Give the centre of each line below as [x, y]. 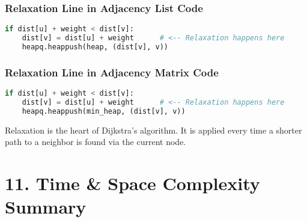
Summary [46, 207]
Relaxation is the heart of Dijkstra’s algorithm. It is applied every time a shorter [153, 130]
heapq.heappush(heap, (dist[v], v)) [95, 47]
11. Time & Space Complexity [132, 183]
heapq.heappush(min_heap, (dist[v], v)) [104, 111]
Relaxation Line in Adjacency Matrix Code [112, 72]
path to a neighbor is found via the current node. [96, 142]
